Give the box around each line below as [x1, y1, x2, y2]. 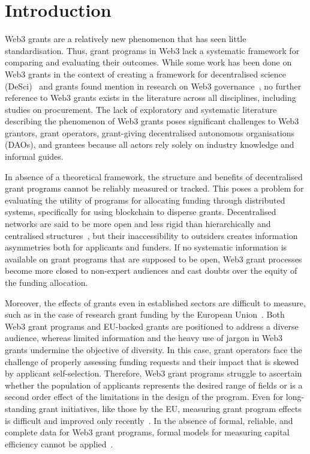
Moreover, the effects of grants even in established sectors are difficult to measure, [5, 296, 306, 309]
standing [5, 402, 37, 414]
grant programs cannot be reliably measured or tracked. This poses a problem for [5, 182, 304, 195]
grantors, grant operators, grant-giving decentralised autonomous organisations [5, 126, 295, 139]
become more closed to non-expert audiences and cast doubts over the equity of [5, 264, 297, 277]
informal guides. [5, 150, 64, 163]
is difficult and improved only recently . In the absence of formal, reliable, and [5, 414, 293, 426]
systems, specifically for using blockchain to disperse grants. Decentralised [5, 205, 276, 218]
